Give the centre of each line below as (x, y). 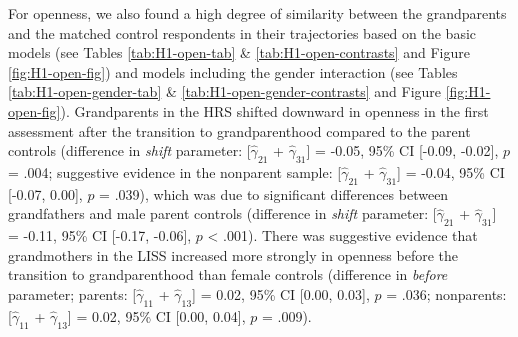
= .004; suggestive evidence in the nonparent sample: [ (175, 171)
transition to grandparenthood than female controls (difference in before (228, 274)
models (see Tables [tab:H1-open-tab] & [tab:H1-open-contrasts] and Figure (239, 52)
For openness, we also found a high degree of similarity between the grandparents (257, 13)
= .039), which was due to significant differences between (274, 193)
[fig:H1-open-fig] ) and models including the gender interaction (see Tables (233, 71)
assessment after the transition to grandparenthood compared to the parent (239, 130)
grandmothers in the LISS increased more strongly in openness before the (233, 254)
